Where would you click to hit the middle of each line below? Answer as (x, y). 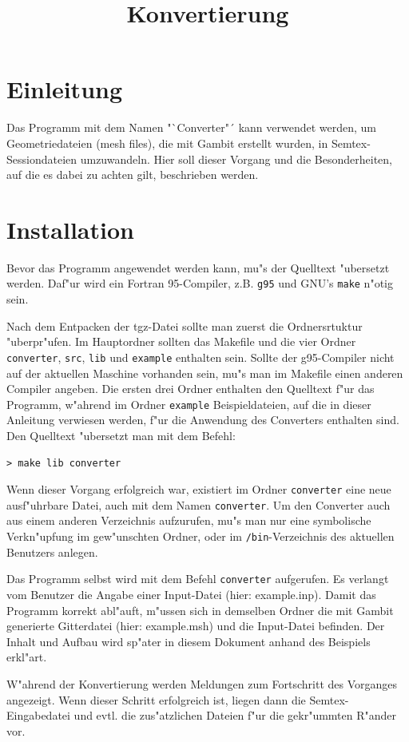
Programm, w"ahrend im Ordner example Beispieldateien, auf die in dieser (189, 404)
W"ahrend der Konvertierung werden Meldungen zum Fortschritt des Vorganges (202, 683)
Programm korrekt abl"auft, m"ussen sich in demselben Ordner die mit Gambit (200, 610)
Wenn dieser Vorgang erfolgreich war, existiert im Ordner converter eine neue (199, 489)
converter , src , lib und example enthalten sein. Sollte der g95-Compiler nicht (201, 357)
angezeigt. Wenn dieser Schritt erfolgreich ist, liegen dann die (156, 699)
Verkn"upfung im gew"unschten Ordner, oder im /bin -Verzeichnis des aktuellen (201, 536)
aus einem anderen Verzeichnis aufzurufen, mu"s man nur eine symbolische (189, 520)
